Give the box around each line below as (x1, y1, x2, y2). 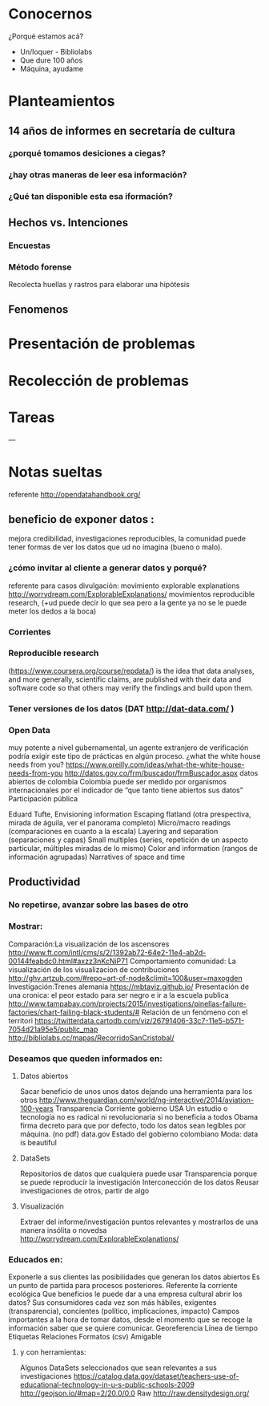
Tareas (8, 408, 55, 426)
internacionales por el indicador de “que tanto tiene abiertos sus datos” (8, 785, 243, 795)
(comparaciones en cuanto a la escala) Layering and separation (8, 827, 219, 837)
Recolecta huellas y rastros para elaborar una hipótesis (8, 279, 190, 289)
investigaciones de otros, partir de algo (19, 1185, 150, 1195)
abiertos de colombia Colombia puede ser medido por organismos (8, 777, 227, 787)
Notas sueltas (8, 463, 102, 481)
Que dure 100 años (19, 55, 83, 65)
